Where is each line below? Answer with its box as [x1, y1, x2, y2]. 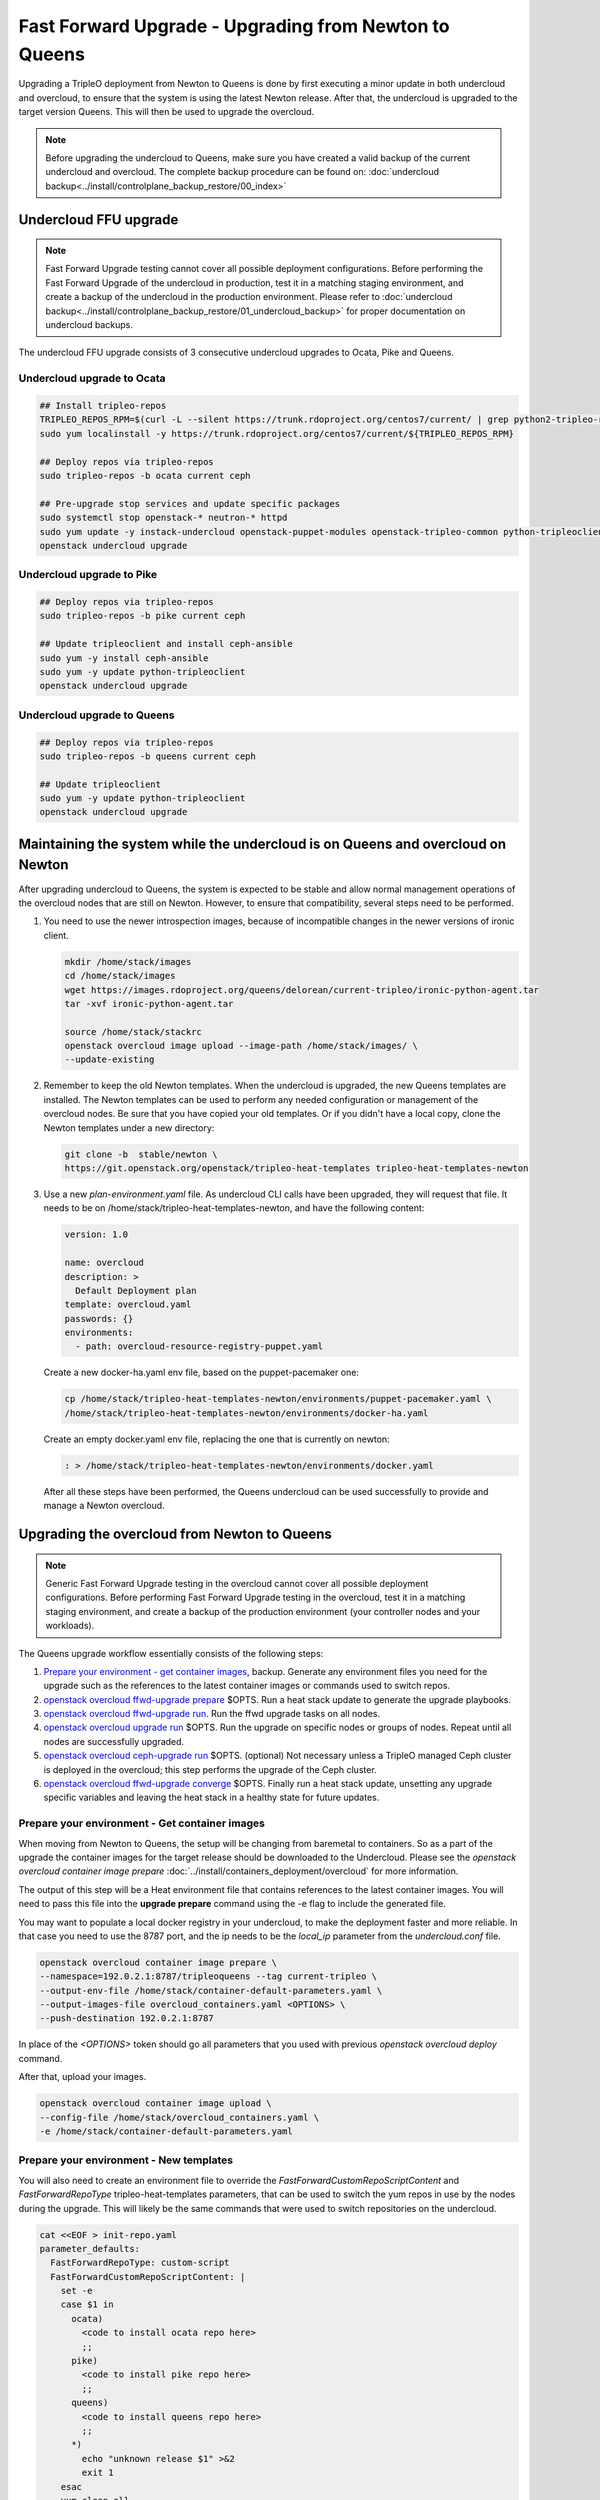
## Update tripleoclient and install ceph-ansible [39, 638, 294, 650]
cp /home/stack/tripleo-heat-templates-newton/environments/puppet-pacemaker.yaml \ [64, 1393, 492, 1405]
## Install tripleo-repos [39, 400, 167, 411]
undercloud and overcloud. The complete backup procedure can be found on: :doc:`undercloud [45, 166, 440, 178]
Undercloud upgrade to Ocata [18, 371, 166, 385]
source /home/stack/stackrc [64, 1026, 202, 1037]
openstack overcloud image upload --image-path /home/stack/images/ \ [64, 1040, 419, 1052]
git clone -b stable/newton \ [64, 1148, 219, 1160]
